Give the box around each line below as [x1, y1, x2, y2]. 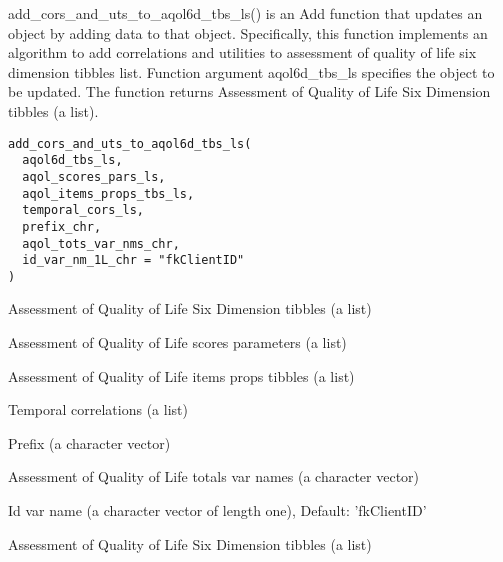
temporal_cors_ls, [22, 203, 145, 218]
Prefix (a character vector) [8, 432, 171, 453]
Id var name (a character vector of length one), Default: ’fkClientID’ [8, 500, 427, 521]
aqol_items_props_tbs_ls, [22, 186, 195, 201]
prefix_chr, [22, 219, 102, 234]
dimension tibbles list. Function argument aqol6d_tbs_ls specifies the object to [8, 61, 495, 82]
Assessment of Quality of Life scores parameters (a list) [8, 332, 347, 353]
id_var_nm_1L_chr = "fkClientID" [22, 253, 245, 268]
